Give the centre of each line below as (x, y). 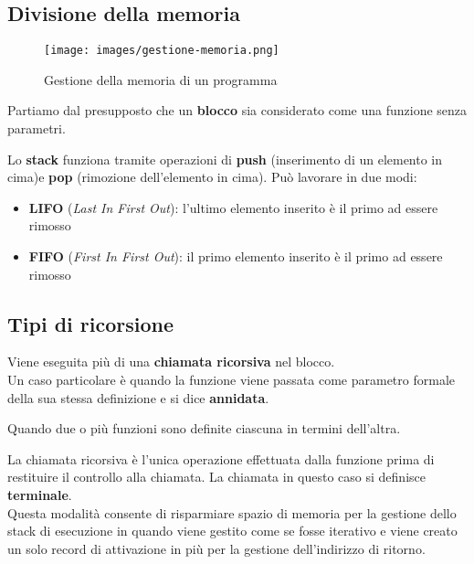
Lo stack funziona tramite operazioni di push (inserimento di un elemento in (225, 159)
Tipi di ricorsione (91, 323)
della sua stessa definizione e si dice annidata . (138, 397)
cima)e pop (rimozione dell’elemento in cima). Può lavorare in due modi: (212, 177)
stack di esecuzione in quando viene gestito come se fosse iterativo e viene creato (232, 531)
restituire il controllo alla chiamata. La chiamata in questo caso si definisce (216, 477)
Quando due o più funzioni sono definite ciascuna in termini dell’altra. (204, 428)
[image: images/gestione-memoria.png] (162, 51)
